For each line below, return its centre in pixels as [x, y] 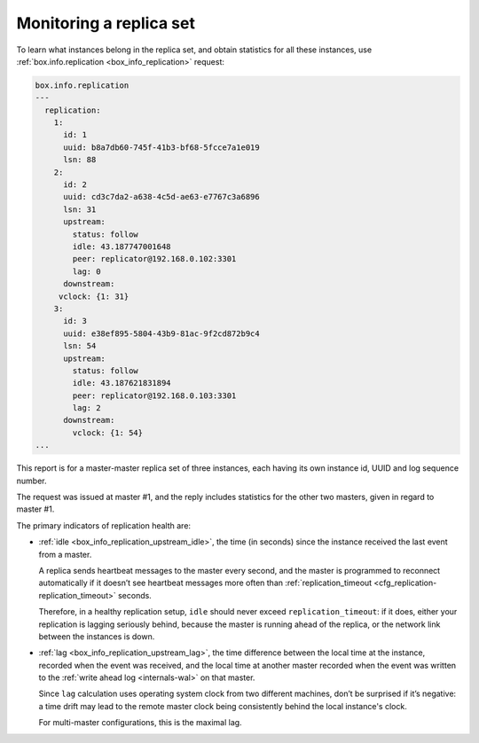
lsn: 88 [80, 160]
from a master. [65, 554]
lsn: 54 [80, 346]
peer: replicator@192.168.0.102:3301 [154, 259]
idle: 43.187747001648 [122, 247]
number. [31, 481]
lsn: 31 [80, 209]
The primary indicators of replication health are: [103, 525]
